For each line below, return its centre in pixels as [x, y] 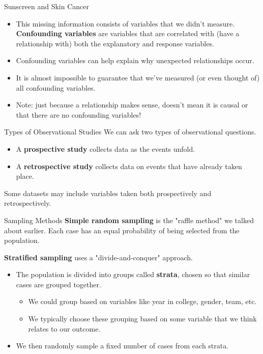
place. [25, 176]
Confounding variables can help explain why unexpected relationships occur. [135, 60]
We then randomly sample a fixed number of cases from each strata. [122, 346]
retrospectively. [28, 203]
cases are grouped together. [59, 284]
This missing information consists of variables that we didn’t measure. [125, 23]
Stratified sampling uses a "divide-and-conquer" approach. [98, 257]
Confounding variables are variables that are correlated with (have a [128, 33]
